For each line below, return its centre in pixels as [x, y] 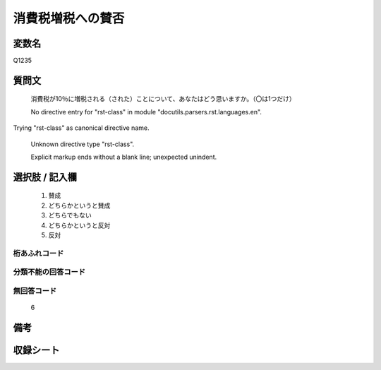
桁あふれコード [38, 253]
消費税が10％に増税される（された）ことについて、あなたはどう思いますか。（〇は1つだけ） [163, 99]
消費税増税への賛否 [69, 18]
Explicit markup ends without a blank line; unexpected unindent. [124, 157]
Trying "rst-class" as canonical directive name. [81, 128]
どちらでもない [70, 215]
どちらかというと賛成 [79, 205]
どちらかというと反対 [79, 225]
